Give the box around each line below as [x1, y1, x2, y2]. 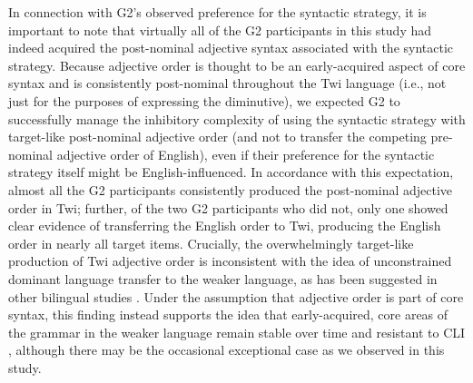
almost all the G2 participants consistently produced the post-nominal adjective [8, 180, 453, 199]
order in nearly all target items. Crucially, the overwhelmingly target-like [8, 233, 414, 252]
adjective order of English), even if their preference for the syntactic [56, 144, 435, 163]
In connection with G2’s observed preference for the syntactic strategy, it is [8, 3, 427, 21]
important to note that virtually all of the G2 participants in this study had [8, 20, 432, 39]
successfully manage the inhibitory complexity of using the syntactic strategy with [8, 109, 466, 128]
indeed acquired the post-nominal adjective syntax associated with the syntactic [8, 38, 454, 57]
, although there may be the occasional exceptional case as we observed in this [8, 340, 445, 359]
